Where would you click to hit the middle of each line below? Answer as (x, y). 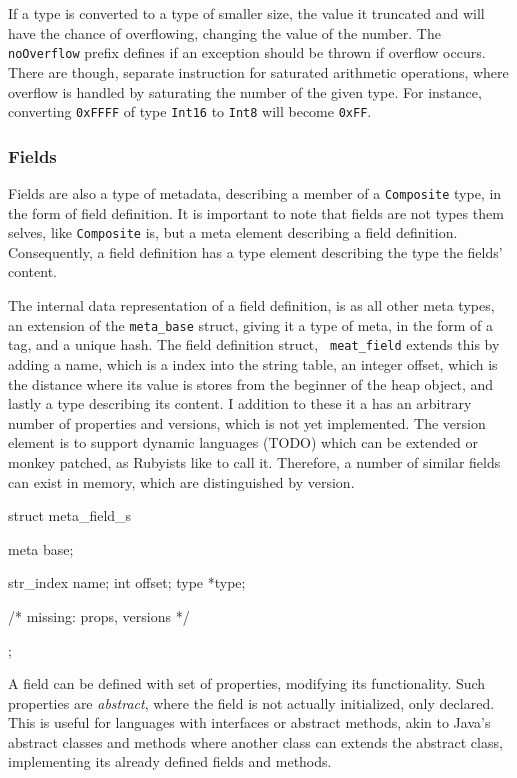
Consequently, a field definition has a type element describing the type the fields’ (255, 251)
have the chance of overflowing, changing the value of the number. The (224, 32)
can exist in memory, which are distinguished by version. (181, 481)
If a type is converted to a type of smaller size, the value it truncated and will (246, 13)
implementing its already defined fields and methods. (170, 761)
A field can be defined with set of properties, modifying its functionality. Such (247, 683)
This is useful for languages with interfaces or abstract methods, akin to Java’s (249, 722)
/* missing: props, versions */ (99, 615)
